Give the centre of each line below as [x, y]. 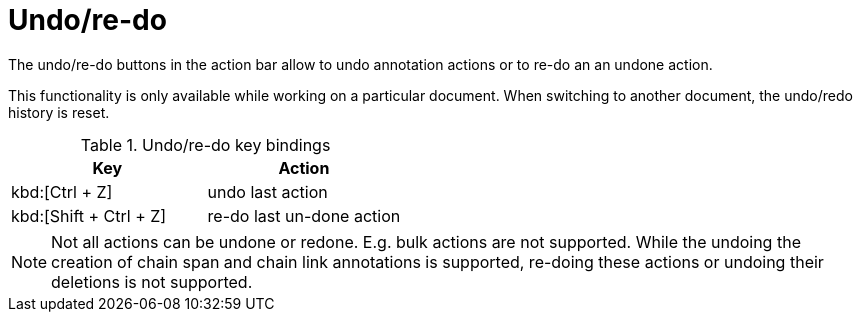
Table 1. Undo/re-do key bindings [205, 144]
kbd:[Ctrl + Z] [62, 191]
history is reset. [59, 112]
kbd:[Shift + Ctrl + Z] [89, 215]
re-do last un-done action [304, 215]
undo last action [267, 191]
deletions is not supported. [152, 281]
